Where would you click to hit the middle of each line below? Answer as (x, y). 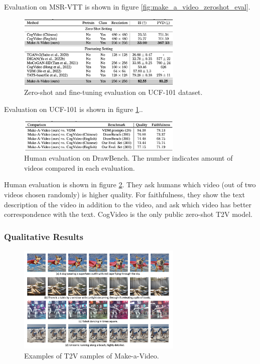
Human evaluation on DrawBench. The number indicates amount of (128, 158)
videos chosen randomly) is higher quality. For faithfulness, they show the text (124, 195)
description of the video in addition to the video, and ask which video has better (128, 204)
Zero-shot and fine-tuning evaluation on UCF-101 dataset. (113, 92)
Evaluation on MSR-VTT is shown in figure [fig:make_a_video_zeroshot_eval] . (127, 7)
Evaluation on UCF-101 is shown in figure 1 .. (74, 109)
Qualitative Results (44, 236)
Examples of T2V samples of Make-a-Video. (92, 355)
